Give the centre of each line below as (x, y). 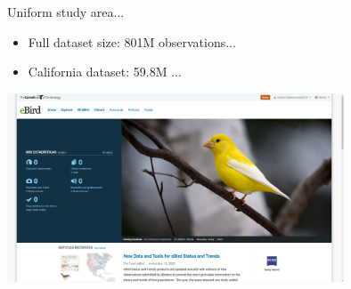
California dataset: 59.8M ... (105, 72)
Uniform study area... (66, 12)
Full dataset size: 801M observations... (132, 41)
